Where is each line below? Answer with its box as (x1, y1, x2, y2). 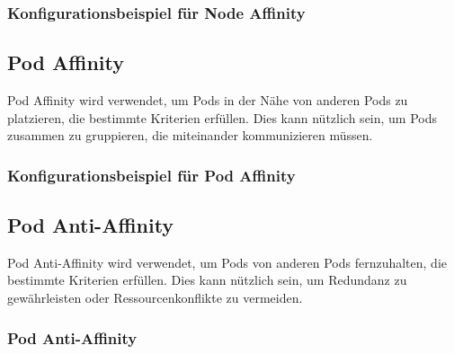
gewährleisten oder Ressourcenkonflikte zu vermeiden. (7, 288, 303, 307)
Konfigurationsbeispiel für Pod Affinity (7, 164, 296, 186)
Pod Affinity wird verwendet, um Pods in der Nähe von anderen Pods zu (7, 91, 408, 110)
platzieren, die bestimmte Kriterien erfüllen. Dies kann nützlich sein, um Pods (7, 108, 438, 127)
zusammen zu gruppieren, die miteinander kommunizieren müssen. (7, 126, 373, 145)
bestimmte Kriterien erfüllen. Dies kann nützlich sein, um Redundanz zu (7, 270, 407, 289)
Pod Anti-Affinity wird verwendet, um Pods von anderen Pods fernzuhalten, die (7, 252, 447, 271)
